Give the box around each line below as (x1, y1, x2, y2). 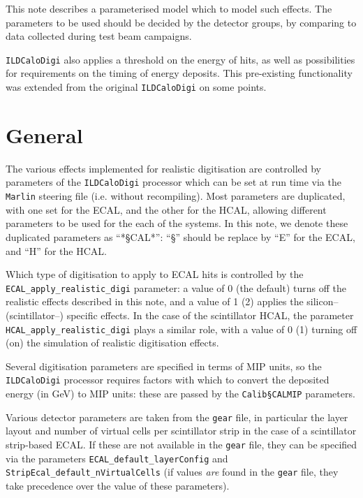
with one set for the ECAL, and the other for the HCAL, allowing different (6, 202, 327, 217)
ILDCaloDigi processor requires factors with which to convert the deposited (6, 372, 329, 387)
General (6, 120, 83, 149)
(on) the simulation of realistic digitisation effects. (6, 335, 219, 350)
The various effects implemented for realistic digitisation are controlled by (6, 161, 321, 175)
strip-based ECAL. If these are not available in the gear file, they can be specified (6, 437, 357, 451)
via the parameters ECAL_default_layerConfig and (6, 451, 228, 465)
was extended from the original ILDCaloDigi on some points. (6, 80, 267, 94)
